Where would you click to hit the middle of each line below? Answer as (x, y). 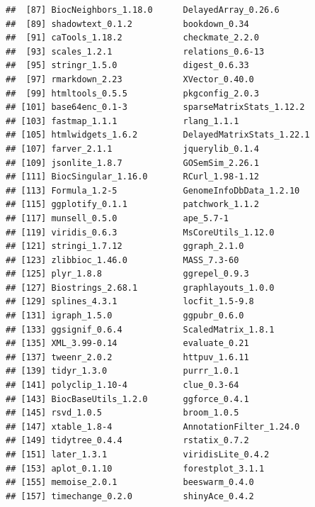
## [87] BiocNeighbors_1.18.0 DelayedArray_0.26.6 (143, 10)
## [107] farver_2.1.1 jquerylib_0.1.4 (132, 149)
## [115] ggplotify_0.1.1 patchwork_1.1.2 (132, 205)
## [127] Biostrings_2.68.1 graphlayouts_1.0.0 (140, 288)
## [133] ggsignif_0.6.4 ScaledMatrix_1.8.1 (140, 329)
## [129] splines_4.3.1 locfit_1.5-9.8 (130, 302)
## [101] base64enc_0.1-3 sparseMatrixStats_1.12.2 (155, 107)
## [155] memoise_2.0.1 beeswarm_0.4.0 (130, 483)
